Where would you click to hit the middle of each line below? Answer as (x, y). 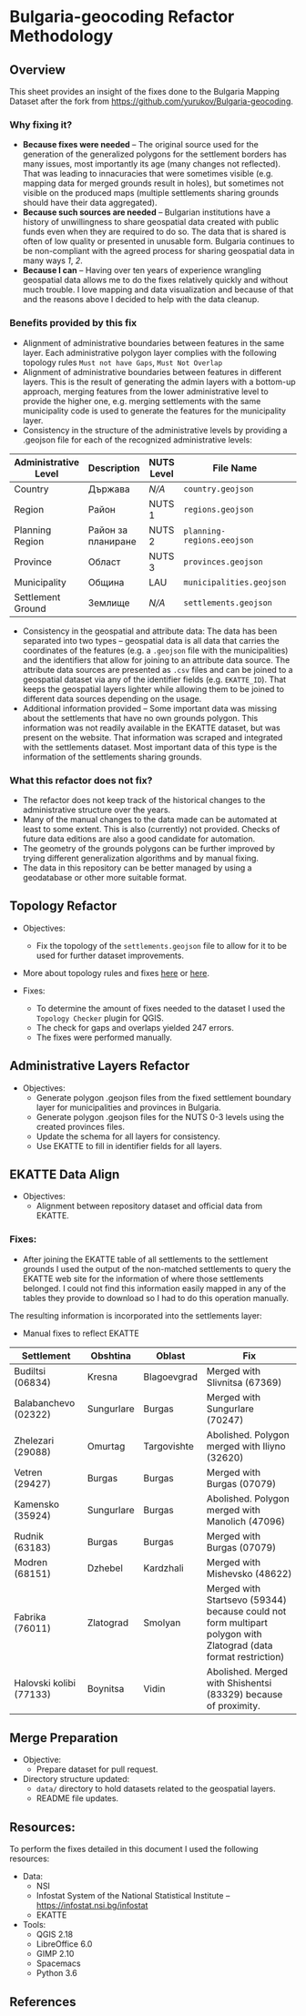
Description (114, 468)
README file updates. (77, 1798)
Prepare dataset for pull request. (97, 1769)
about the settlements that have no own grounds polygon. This (140, 718)
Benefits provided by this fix (73, 323)
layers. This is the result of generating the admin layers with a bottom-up (159, 382)
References (43, 2002)
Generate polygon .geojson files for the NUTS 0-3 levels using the (160, 1116)
